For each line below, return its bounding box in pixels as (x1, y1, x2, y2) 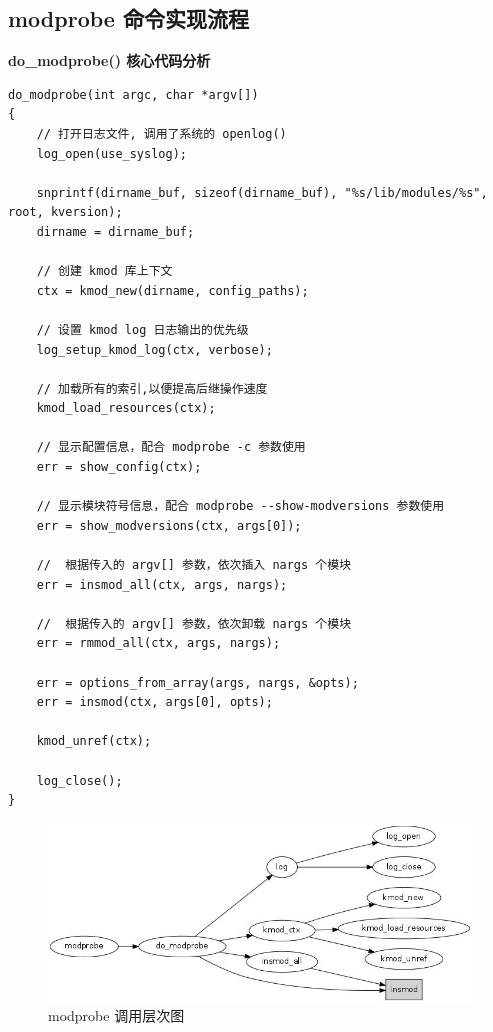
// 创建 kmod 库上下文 (36, 264, 173, 279)
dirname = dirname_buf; (36, 224, 195, 239)
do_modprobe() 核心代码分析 (8, 50, 211, 71)
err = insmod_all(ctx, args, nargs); (36, 577, 288, 592)
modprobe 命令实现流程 (8, 3, 249, 34)
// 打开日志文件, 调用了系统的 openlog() (36, 126, 287, 141)
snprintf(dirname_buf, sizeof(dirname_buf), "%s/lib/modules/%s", (36, 185, 488, 200)
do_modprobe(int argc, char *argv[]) (8, 87, 259, 102)
